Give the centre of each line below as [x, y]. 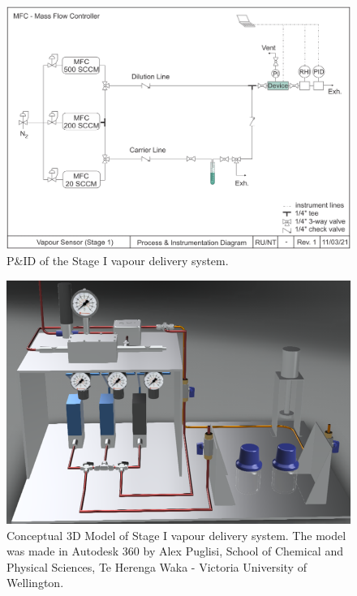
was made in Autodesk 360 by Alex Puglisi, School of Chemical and [175, 551]
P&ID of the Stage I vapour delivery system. [118, 260]
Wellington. [35, 583]
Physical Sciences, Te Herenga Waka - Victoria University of [157, 566]
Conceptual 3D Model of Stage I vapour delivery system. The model [176, 535]
